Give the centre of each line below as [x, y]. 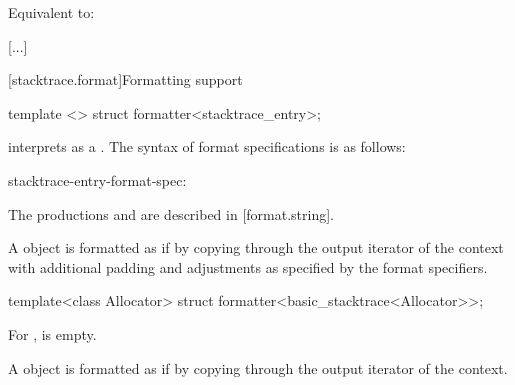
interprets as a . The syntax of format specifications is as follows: [207, 146]
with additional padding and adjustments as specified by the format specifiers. [248, 266]
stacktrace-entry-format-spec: [97, 179]
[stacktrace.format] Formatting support [125, 79]
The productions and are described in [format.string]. [171, 213]
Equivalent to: [51, 12]
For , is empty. [52, 333]
